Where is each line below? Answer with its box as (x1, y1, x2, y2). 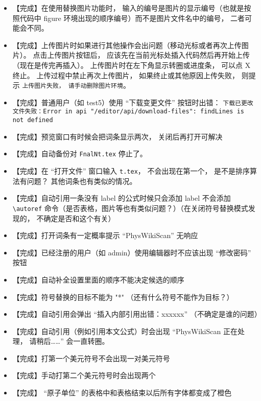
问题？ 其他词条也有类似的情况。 (27, 175, 137, 186)
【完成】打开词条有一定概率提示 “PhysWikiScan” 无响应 (12, 230, 198, 241)
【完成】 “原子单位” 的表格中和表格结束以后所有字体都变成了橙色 (12, 387, 232, 398)
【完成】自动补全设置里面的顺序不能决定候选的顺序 (12, 274, 184, 285)
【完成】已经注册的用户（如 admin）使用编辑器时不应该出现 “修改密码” (12, 247, 251, 257)
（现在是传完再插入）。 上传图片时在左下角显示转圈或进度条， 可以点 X (12, 59, 251, 70)
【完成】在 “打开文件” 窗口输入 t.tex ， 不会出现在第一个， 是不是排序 (12, 166, 250, 176)
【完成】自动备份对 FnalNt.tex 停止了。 (12, 148, 147, 159)
